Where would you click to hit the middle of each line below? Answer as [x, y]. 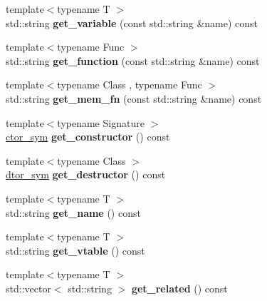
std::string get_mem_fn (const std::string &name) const [134, 98]
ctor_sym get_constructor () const [88, 137]
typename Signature [101, 122]
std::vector [28, 288]
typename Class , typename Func [130, 85]
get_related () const [179, 288]
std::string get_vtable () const [75, 250]
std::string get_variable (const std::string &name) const [132, 22]
